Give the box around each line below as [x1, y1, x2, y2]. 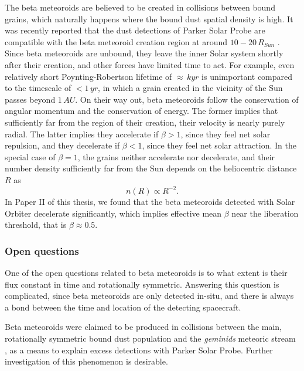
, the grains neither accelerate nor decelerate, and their [77, 150, 275, 163]
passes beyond [5, 93, 56, 105]
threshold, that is [5, 218, 67, 231]
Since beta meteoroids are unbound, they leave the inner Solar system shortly [5, 47, 283, 59]
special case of [5, 150, 56, 163]
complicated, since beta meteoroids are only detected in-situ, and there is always [5, 289, 294, 302]
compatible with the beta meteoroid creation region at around [5, 35, 228, 48]
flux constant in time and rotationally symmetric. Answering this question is [5, 278, 279, 290]
